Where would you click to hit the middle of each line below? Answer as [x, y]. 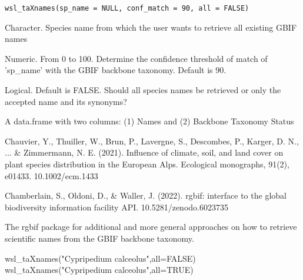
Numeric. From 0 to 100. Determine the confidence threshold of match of [136, 58]
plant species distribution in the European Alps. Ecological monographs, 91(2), [147, 164]
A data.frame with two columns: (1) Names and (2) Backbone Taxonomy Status [149, 121]
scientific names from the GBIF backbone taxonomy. [99, 238]
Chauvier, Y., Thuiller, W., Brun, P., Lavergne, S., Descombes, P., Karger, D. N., [152, 141]
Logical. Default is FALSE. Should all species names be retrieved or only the [143, 90]
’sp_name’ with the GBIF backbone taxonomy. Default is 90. [116, 70]
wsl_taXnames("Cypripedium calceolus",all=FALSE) [100, 258]
